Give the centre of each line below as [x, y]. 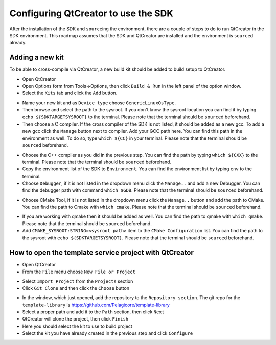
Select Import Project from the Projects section [78, 281]
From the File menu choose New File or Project [79, 272]
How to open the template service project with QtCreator [102, 252]
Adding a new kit [37, 57]
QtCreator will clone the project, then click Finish [75, 319]
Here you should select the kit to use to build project [77, 326]
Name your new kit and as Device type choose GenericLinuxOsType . [99, 103]
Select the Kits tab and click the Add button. [70, 93]
